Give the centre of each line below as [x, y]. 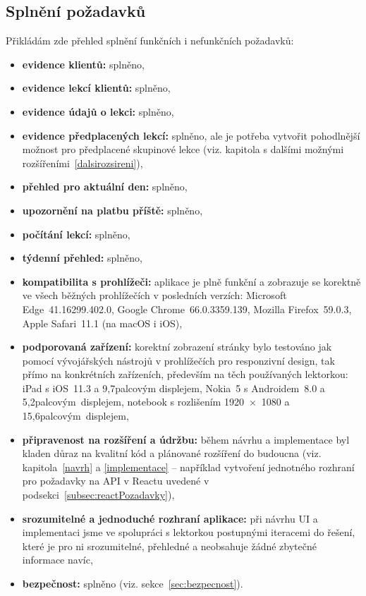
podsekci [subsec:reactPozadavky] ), [98, 495]
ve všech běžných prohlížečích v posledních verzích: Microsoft [154, 295]
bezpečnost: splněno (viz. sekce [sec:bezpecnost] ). [133, 584]
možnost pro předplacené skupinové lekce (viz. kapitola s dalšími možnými [183, 149]
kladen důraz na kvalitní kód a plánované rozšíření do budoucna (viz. [172, 453]
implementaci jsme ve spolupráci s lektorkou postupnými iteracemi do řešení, [189, 532]
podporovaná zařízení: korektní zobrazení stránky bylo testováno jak [177, 347]
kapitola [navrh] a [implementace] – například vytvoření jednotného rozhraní [188, 467]
